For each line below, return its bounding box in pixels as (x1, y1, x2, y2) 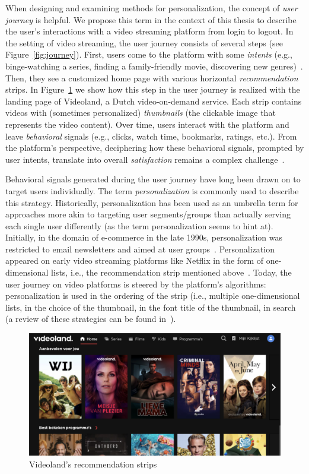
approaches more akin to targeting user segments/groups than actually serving (5, 208, 291, 220)
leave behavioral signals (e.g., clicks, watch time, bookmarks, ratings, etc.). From (5, 129, 297, 142)
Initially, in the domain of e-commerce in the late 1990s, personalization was (5, 231, 282, 244)
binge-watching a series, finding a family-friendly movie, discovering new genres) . (5, 59, 303, 72)
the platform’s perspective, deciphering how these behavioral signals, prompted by (5, 141, 304, 154)
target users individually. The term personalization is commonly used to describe (5, 184, 299, 197)
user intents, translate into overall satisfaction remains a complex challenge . (5, 153, 285, 165)
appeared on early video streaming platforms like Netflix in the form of (5, 254, 264, 267)
